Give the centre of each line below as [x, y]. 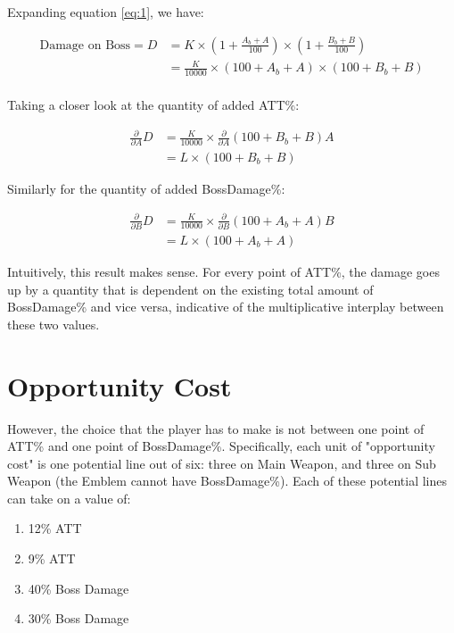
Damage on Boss [85, 45]
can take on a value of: [69, 498]
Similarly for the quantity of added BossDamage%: [146, 188]
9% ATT [52, 558]
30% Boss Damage [78, 618]
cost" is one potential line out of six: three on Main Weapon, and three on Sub [222, 463]
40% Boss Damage [78, 588]
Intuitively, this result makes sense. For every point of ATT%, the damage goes [223, 271]
